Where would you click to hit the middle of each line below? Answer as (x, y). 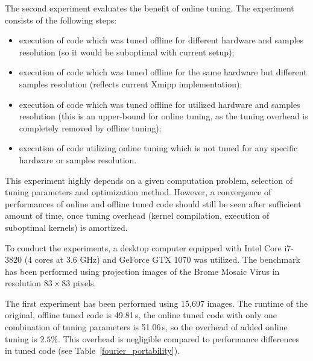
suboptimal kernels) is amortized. (66, 227)
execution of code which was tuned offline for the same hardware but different (163, 72)
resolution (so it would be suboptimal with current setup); (127, 52)
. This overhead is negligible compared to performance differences (179, 338)
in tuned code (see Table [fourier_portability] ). (92, 350)
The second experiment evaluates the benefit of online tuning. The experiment (150, 8)
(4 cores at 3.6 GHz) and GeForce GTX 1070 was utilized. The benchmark (162, 259)
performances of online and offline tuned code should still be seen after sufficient (153, 203)
